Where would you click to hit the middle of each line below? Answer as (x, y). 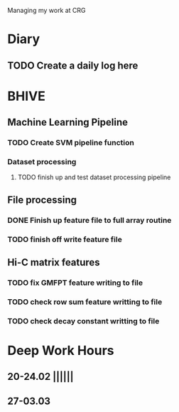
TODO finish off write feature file (65, 239)
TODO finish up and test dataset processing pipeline (94, 177)
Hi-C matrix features (54, 262)
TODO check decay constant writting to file (83, 321)
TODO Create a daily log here (73, 65)
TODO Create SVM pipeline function (71, 143)
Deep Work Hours (61, 350)
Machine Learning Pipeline (68, 122)
